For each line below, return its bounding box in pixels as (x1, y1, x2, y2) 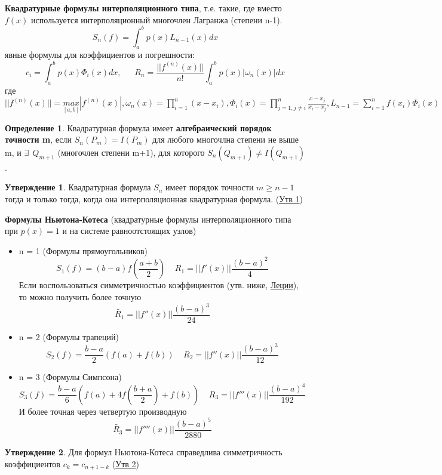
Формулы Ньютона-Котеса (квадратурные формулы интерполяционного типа (5, 212, 291, 225)
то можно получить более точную (19, 290, 142, 303)
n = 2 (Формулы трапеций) (19, 331, 119, 343)
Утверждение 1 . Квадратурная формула (5, 181, 151, 193)
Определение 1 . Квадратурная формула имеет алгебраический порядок (5, 121, 272, 134)
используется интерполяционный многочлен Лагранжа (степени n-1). (31, 13, 283, 26)
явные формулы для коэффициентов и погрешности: (5, 48, 195, 61)
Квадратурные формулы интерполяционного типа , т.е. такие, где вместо (5, 2, 282, 14)
